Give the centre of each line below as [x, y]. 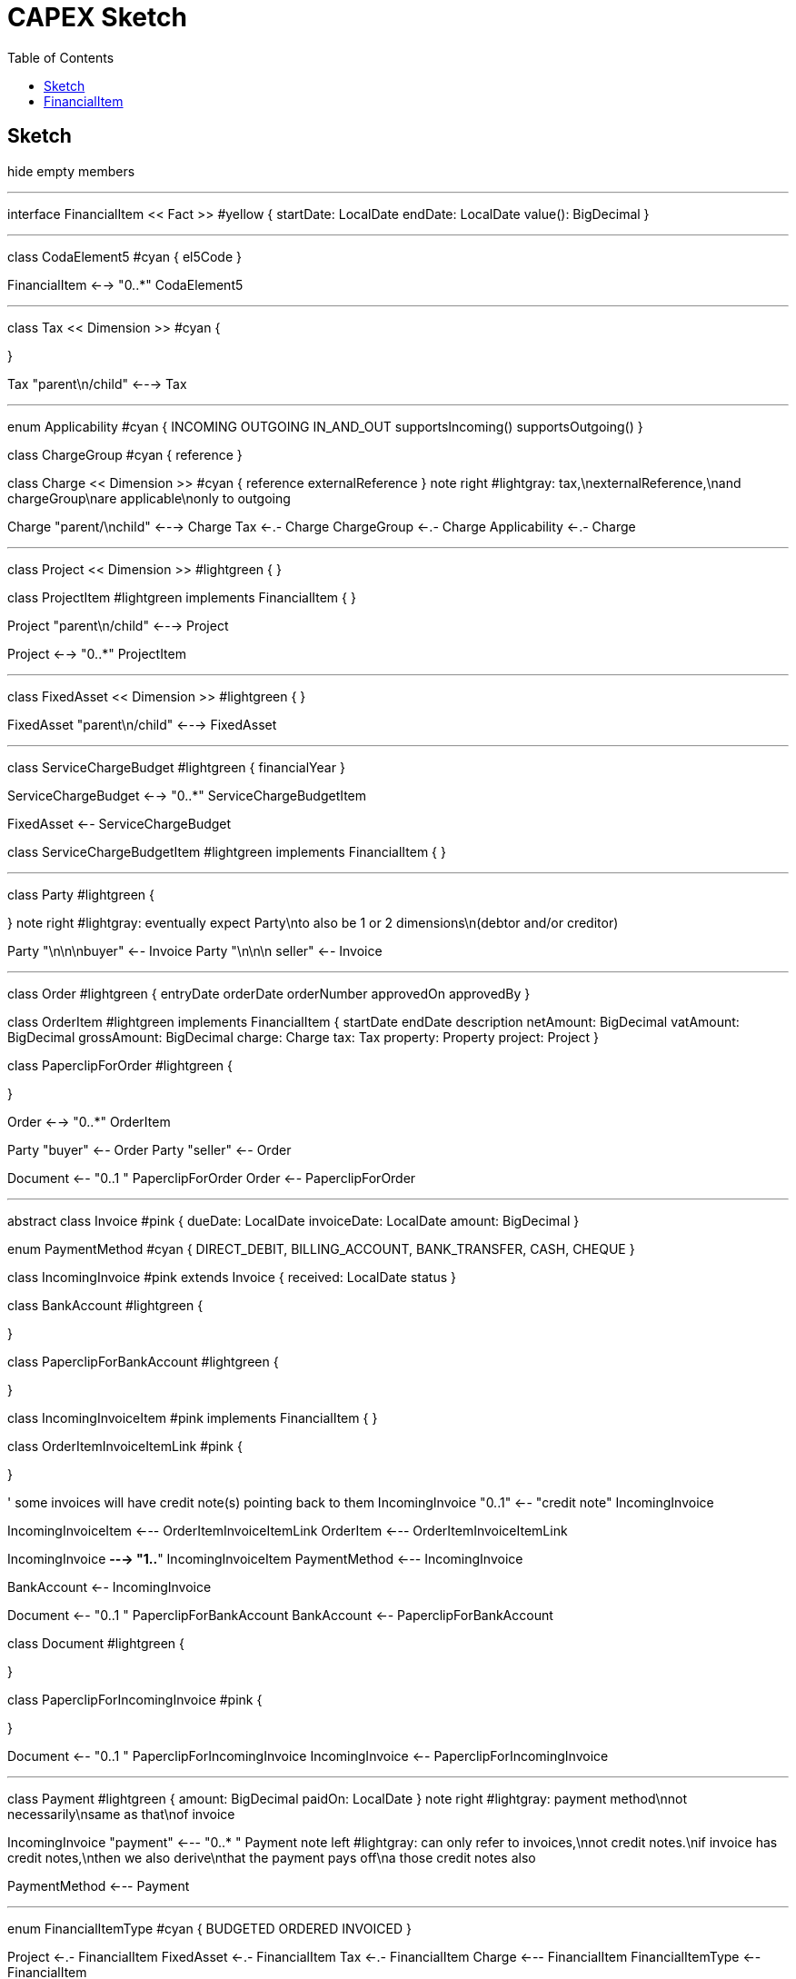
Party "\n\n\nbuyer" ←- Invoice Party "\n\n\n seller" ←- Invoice [195, 950]
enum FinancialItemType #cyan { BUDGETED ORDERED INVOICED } [209, 1928]
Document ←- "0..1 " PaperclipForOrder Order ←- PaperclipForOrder [212, 1178]
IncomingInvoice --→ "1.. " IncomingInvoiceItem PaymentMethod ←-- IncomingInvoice [265, 1558]
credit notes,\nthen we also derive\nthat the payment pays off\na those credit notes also [272, 1857]
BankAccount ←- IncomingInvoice [109, 1586]
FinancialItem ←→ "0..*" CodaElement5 [125, 284]
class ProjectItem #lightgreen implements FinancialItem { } [182, 597]
